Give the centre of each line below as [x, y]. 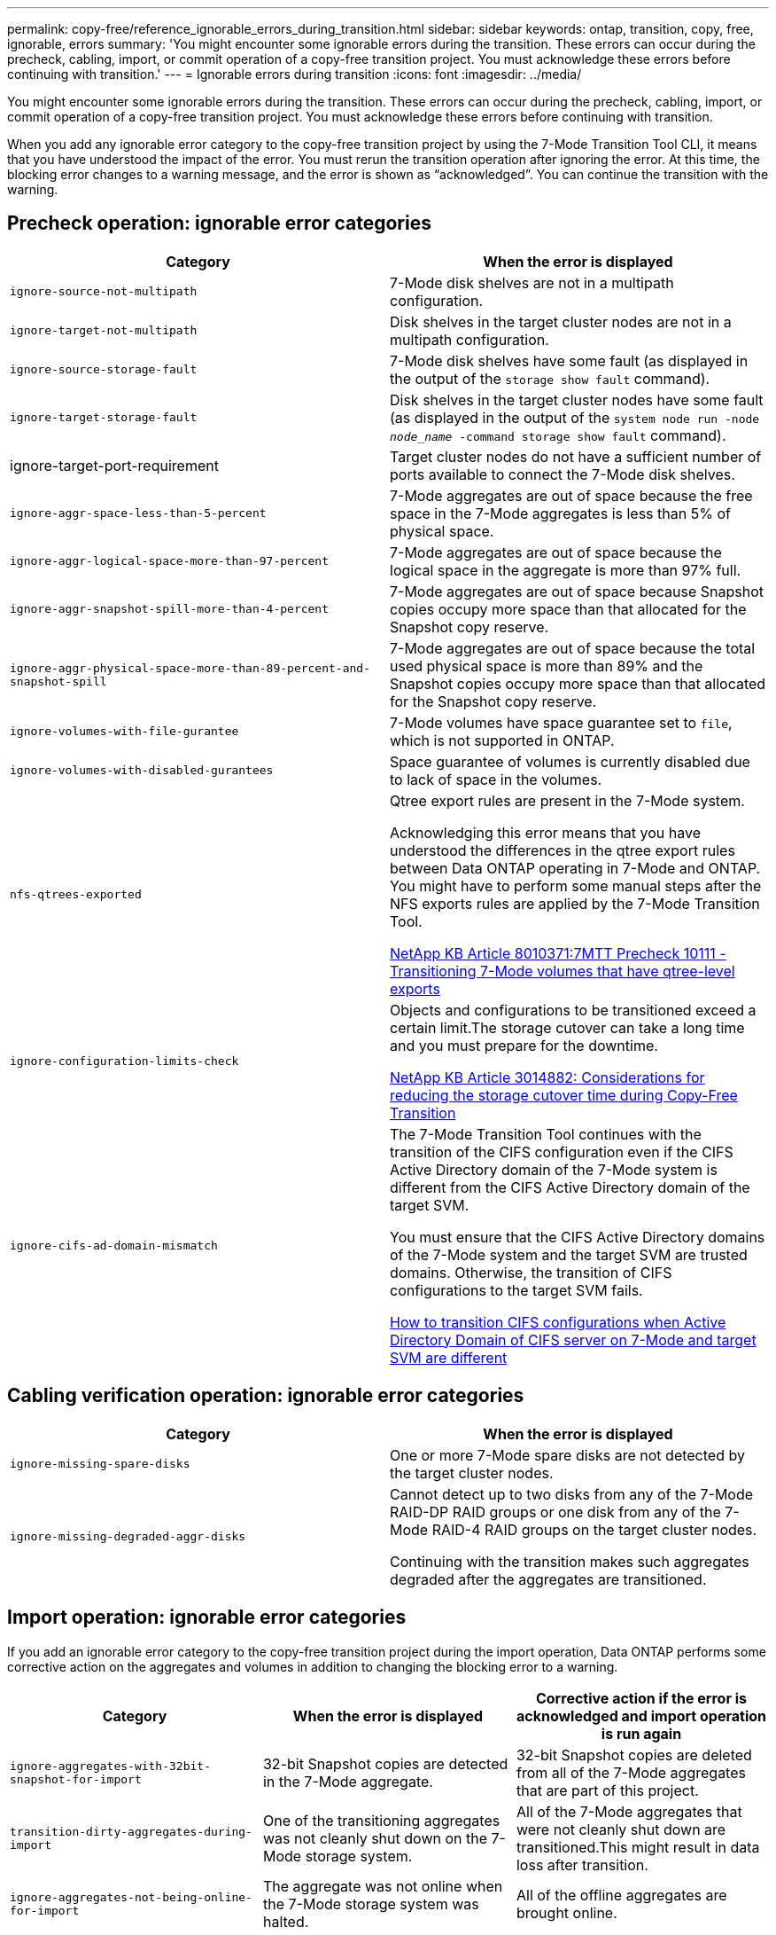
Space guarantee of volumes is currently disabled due [570, 761]
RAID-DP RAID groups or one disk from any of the [555, 1512]
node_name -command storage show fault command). [558, 435]
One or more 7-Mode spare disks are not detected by [567, 1455]
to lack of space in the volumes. [496, 779]
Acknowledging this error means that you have [546, 832]
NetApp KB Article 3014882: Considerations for [547, 1077]
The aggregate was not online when [383, 1886]
